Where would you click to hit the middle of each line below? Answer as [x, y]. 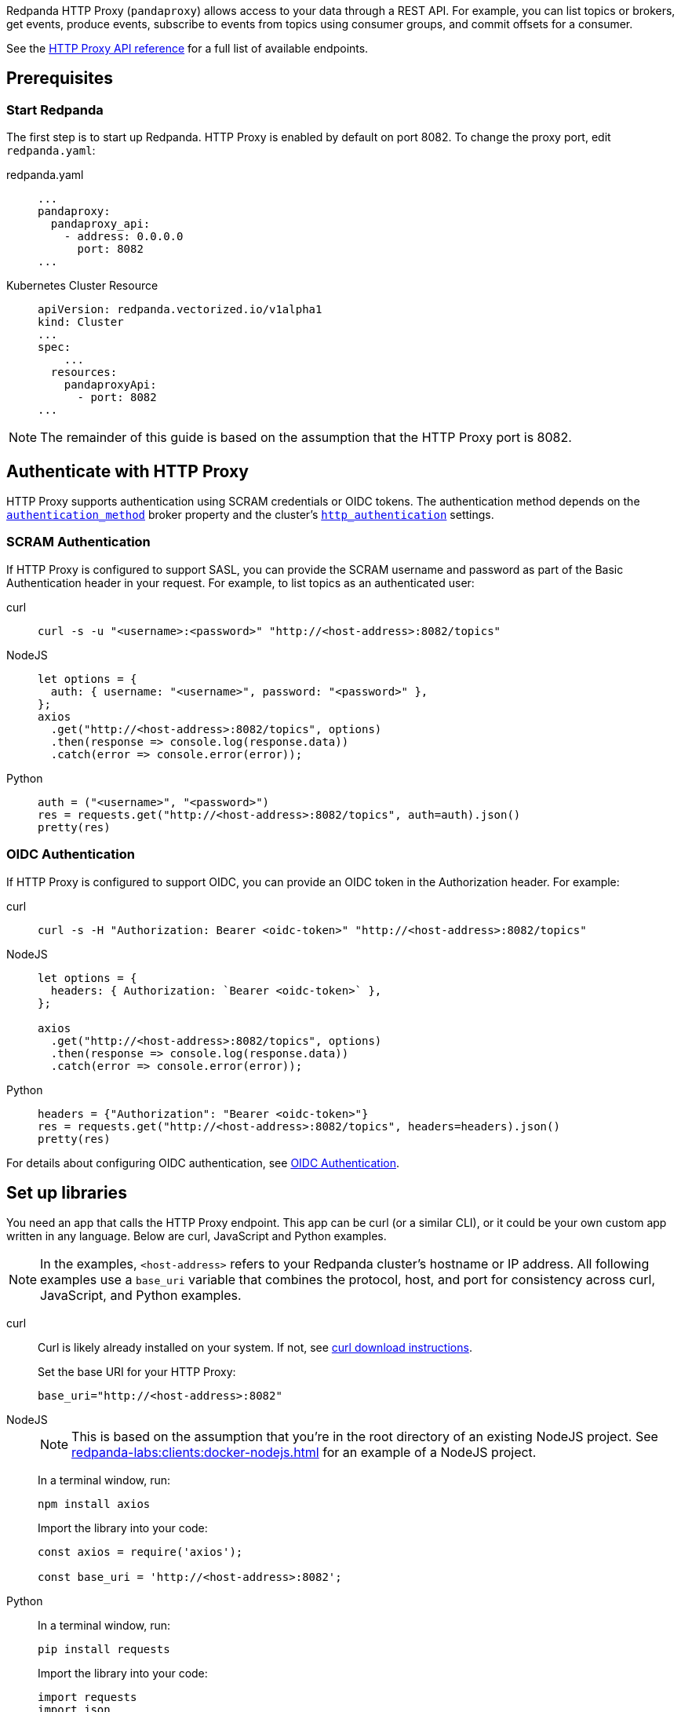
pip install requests [104, 1650]
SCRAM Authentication [78, 542]
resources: [84, 372]
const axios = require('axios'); [140, 1552]
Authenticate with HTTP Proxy [127, 471]
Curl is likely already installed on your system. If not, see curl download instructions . [255, 1348]
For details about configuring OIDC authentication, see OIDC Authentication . [203, 1163]
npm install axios [94, 1504]
